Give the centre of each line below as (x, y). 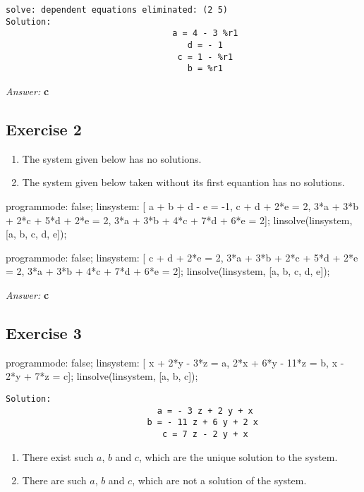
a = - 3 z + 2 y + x (205, 411)
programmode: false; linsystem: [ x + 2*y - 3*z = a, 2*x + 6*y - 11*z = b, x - (175, 362)
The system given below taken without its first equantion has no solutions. (183, 182)
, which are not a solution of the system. (219, 480)
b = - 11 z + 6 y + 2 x (202, 423)
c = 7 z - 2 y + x (205, 434)
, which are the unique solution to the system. (238, 456)
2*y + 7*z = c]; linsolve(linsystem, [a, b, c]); (102, 376)
